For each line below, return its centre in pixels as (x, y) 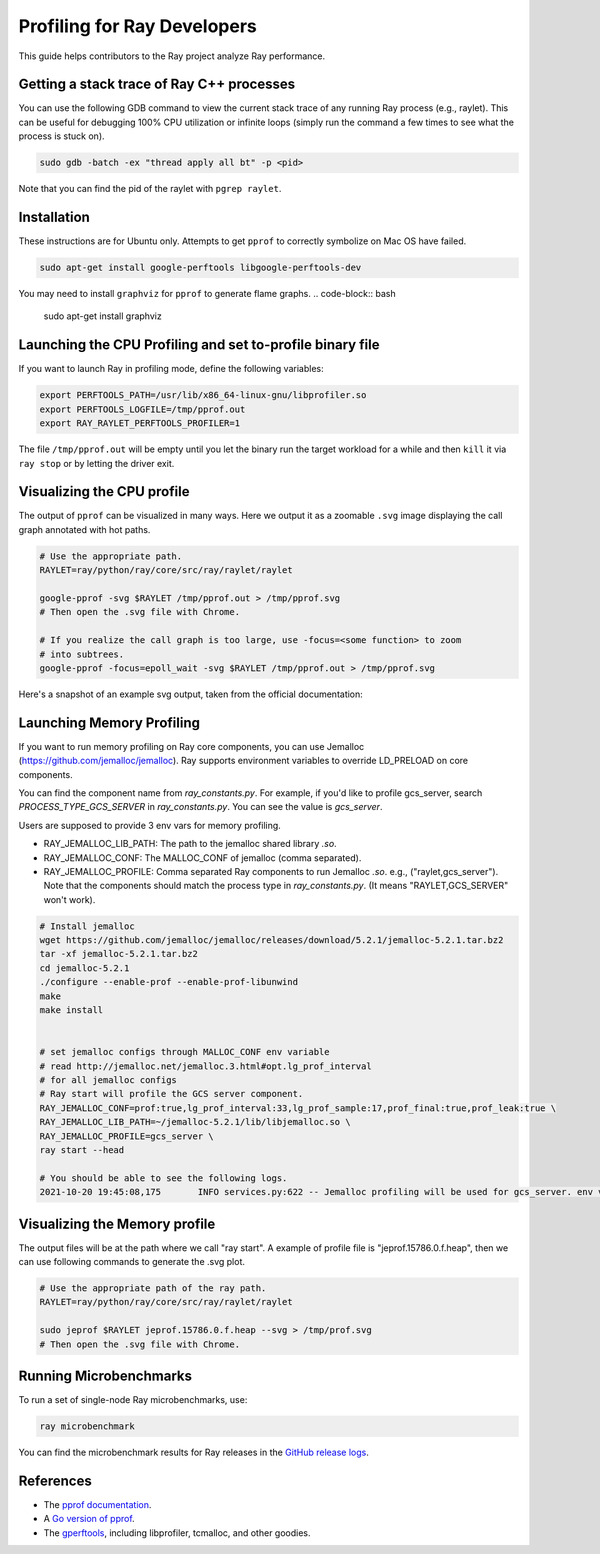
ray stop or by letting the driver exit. (96, 463)
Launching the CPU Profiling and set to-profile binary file (199, 345)
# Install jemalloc (87, 926)
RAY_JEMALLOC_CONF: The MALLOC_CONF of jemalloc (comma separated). (202, 857)
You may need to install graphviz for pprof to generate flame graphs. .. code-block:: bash (207, 294)
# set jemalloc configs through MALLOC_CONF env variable (184, 1052)
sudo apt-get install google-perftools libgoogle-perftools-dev (200, 268)
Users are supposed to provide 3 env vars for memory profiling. (150, 825)
